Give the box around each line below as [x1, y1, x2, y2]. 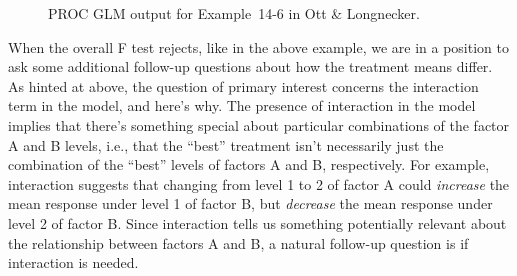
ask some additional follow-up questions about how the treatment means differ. [8, 56, 493, 77]
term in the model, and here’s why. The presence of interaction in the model [8, 95, 476, 116]
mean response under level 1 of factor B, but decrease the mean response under [8, 193, 493, 214]
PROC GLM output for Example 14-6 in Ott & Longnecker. [48, 3, 420, 23]
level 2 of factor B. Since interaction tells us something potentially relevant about [8, 212, 507, 233]
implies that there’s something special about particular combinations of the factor [8, 114, 510, 135]
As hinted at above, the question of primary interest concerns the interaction [8, 75, 479, 96]
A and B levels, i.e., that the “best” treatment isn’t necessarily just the [8, 134, 444, 155]
